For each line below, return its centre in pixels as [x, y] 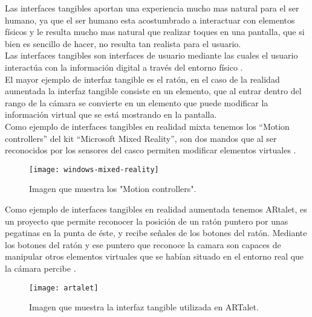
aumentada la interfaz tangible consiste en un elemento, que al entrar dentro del [153, 91]
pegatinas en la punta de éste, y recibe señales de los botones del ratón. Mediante [156, 233]
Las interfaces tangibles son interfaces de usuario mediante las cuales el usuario [151, 55]
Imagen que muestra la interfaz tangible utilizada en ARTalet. [144, 307]
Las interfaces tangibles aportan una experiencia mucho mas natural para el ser [152, 8]
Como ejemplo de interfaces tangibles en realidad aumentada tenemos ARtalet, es [156, 209]
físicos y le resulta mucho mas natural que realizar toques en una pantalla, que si [155, 32]
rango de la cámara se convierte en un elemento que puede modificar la [137, 102]
